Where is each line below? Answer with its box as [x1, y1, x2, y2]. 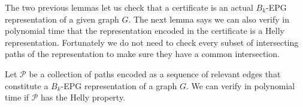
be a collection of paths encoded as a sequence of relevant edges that [29, 67, 281, 80]
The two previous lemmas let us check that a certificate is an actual [5, 1, 253, 13]
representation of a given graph [5, 12, 119, 25]
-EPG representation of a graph [60, 79, 177, 92]
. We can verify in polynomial [186, 79, 295, 92]
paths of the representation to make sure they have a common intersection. [5, 48, 280, 60]
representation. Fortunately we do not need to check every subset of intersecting [5, 36, 299, 48]
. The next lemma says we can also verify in [128, 12, 290, 25]
